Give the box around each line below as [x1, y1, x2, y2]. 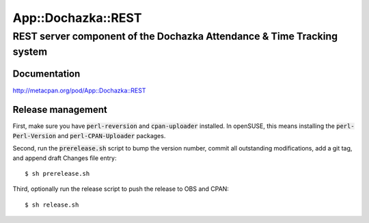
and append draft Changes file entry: [12, 154, 117, 162]
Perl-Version [12, 132, 57, 140]
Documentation [12, 68, 81, 80]
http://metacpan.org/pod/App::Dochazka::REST [12, 86, 146, 94]
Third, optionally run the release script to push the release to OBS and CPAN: [12, 185, 229, 193]
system [12, 45, 48, 58]
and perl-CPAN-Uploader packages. [57, 131, 166, 140]
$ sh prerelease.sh [25, 170, 90, 178]
